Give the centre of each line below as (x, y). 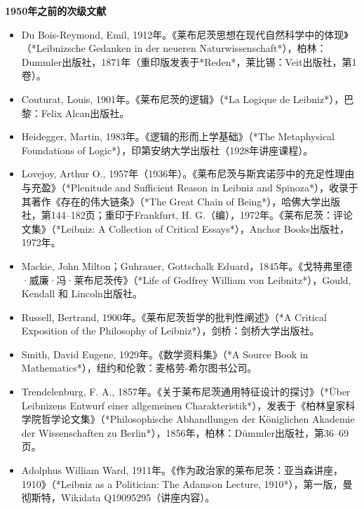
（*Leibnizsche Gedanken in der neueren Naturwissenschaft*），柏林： (174, 48)
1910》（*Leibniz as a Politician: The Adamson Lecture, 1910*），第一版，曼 (187, 483)
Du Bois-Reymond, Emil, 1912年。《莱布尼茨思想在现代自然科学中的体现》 (185, 34)
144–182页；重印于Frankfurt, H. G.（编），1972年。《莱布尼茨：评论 (202, 215)
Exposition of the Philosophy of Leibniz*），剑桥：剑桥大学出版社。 (170, 331)
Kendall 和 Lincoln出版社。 (82, 293)
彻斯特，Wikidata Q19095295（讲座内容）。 (118, 497)
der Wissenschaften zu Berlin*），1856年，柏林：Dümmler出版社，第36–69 (185, 432)
